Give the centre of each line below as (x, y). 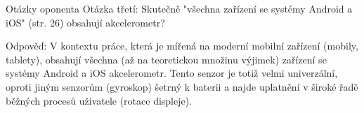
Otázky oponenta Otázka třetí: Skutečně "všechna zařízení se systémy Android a (179, 8)
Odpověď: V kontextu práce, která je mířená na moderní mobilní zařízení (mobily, (182, 46)
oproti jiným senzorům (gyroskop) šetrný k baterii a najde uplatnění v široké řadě (182, 86)
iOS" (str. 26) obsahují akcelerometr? (85, 22)
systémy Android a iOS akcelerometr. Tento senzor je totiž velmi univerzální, (172, 73)
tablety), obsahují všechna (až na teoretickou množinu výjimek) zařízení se (166, 59)
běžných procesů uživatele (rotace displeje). (99, 100)
